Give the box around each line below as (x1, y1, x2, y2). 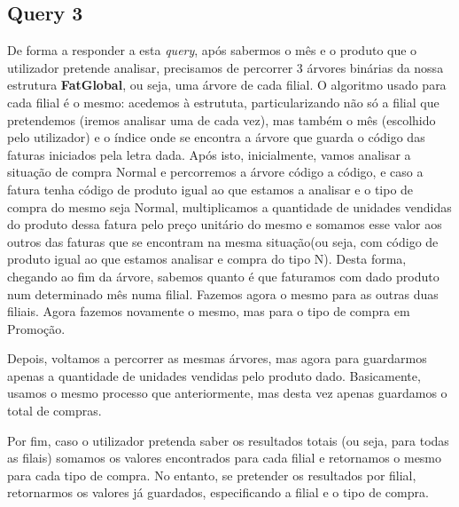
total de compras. (7, 401, 102, 420)
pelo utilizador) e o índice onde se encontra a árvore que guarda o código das (7, 128, 425, 147)
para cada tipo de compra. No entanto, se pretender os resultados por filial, (7, 465, 416, 484)
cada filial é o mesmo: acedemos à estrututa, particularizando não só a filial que (7, 92, 440, 111)
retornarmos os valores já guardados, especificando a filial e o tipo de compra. (7, 483, 429, 502)
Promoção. (7, 319, 66, 337)
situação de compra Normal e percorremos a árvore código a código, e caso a (7, 162, 424, 181)
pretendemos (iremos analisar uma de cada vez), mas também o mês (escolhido (7, 110, 436, 129)
